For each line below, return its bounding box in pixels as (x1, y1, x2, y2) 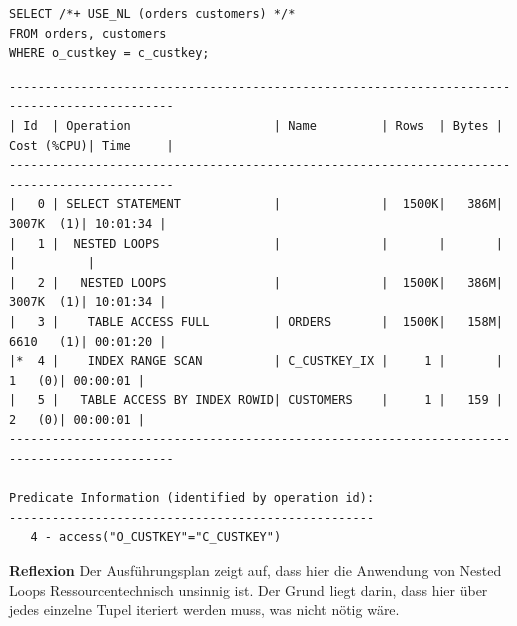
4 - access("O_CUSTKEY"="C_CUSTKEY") (30, 530, 282, 545)
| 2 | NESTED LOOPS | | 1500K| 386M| (9, 275, 503, 290)
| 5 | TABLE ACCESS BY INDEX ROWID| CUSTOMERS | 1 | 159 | (9, 393, 503, 408)
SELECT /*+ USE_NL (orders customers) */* (9, 7, 296, 21)
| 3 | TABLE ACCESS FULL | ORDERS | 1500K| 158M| (9, 314, 503, 329)
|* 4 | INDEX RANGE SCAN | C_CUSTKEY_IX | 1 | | (9, 354, 503, 369)
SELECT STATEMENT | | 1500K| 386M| (66, 197, 503, 212)
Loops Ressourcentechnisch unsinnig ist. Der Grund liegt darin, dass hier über (9, 579, 488, 600)
